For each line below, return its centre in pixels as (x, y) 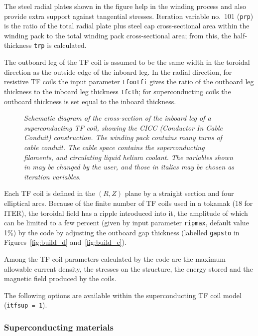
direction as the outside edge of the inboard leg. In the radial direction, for (118, 72)
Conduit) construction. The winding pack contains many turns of (123, 137)
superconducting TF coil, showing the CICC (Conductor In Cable (123, 127)
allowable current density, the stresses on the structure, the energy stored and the (129, 268)
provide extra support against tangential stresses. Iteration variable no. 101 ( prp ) (129, 16)
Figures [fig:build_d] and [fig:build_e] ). (65, 242)
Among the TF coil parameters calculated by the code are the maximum (115, 259)
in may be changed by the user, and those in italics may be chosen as (129, 167)
